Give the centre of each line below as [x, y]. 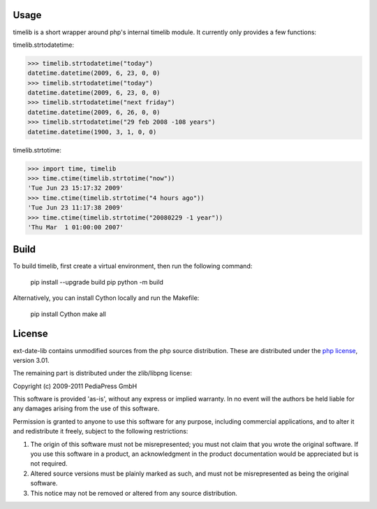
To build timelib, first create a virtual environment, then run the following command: [133, 266]
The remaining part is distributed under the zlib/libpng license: [102, 373]
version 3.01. [31, 360]
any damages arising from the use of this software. [86, 408]
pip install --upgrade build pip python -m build [97, 282]
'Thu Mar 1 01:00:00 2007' [75, 227]
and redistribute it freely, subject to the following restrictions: [101, 431]
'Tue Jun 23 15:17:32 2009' [75, 188]
